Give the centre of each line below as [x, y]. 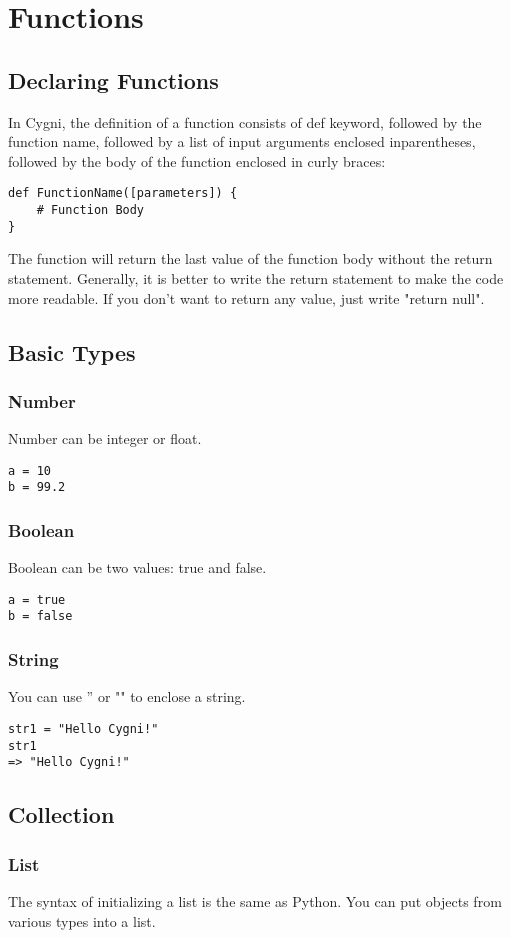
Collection [61, 814]
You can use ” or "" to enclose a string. [127, 696]
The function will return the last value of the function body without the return [250, 258]
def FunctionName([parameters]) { [123, 193]
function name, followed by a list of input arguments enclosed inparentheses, [242, 141]
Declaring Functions [113, 79]
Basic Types [72, 351]
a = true [37, 599]
